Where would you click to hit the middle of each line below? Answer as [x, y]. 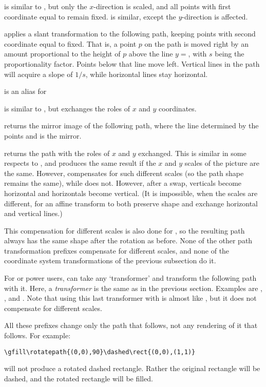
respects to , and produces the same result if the [80, 163]
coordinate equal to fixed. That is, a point [70, 43]
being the [230, 54]
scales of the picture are [222, 163]
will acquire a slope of [39, 74]
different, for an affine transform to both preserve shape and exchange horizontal [131, 203]
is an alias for [25, 91]
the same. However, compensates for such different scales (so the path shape [124, 173]
